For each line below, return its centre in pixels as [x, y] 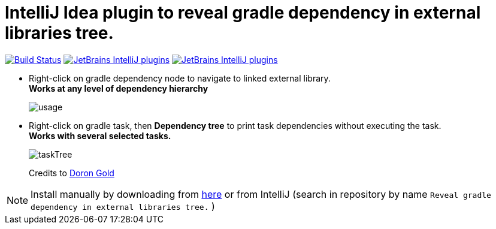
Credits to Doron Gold [72, 173]
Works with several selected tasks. [100, 135]
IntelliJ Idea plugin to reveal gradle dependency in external [243, 13]
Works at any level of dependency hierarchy [119, 88]
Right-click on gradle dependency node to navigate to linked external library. [180, 78]
